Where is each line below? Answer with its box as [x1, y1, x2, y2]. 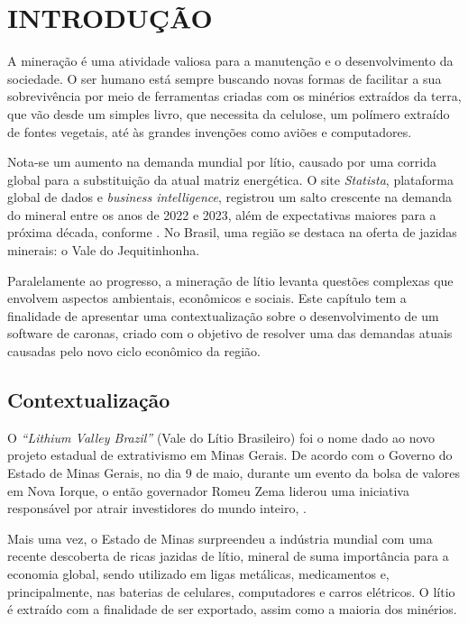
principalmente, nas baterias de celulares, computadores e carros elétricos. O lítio [7, 582, 455, 601]
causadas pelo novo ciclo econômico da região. [7, 342, 261, 361]
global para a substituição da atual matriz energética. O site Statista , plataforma [7, 170, 454, 188]
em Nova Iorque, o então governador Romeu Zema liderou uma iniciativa [7, 481, 409, 500]
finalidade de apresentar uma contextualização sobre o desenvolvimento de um [7, 306, 439, 325]
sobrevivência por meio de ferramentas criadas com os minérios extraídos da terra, [7, 87, 462, 106]
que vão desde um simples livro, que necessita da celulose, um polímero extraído [7, 104, 450, 123]
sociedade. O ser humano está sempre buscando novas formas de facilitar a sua [7, 69, 442, 87]
